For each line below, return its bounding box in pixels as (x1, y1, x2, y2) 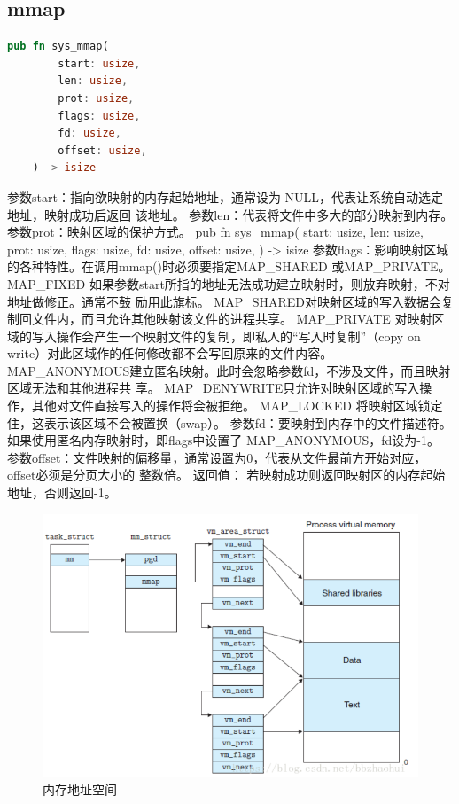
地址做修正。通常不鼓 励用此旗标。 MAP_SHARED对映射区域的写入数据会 (7, 292, 442, 310)
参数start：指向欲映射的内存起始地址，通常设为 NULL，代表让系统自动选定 (7, 187, 444, 206)
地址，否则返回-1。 (7, 483, 117, 502)
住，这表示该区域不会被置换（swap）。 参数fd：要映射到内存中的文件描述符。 (7, 413, 452, 432)
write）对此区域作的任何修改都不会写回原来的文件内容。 (7, 344, 333, 363)
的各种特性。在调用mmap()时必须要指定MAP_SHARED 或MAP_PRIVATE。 (7, 257, 451, 276)
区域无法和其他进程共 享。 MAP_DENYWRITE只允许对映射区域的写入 (7, 379, 420, 397)
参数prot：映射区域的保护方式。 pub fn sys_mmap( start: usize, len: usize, (7, 222, 424, 241)
